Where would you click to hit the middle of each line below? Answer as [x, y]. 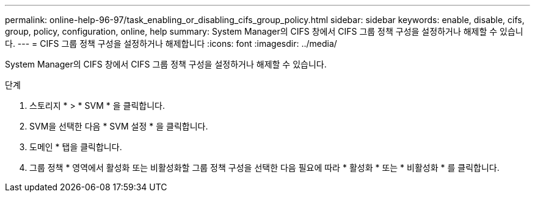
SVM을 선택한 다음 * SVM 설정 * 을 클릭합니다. [119, 126]
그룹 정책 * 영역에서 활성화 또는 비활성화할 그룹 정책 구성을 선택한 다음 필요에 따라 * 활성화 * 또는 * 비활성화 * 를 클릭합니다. [264, 168]
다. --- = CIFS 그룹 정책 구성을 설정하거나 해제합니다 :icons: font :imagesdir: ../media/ [171, 43]
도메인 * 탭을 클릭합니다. [76, 147]
